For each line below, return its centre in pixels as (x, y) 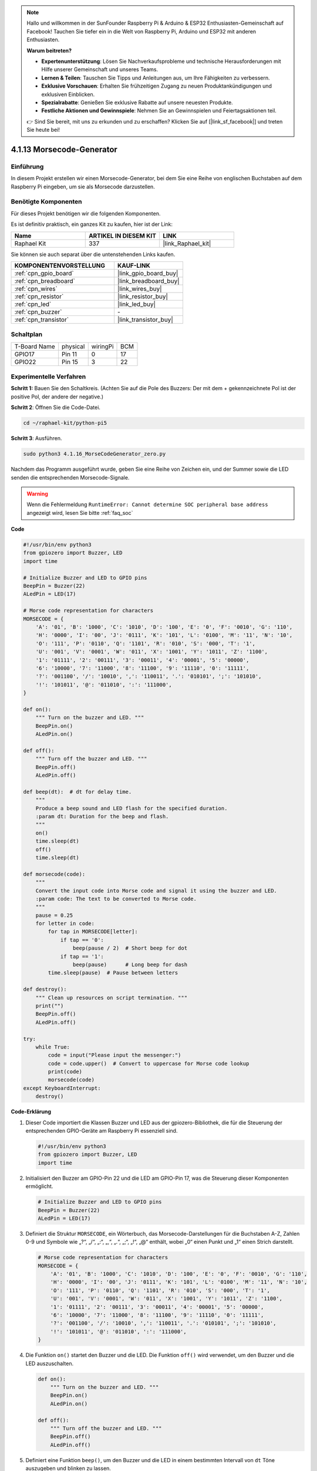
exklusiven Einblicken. (68, 94)
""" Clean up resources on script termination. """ (112, 998)
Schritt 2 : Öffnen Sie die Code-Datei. (56, 407)
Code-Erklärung (31, 1111)
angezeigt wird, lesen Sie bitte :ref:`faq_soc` (80, 512)
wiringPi (102, 346)
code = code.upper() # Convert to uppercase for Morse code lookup (149, 1063)
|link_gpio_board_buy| (148, 273)
